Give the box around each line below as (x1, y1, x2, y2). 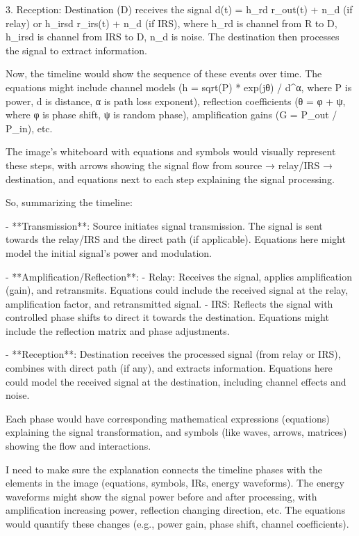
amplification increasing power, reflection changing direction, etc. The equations (6, 503, 346, 517)
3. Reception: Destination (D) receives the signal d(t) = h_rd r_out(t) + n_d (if (6, 2, 353, 16)
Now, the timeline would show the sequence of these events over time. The (6, 66, 322, 81)
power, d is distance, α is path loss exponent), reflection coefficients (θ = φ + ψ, (6, 93, 346, 108)
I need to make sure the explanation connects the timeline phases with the (6, 462, 323, 476)
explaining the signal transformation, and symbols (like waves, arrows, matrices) (6, 425, 347, 439)
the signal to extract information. (6, 42, 147, 57)
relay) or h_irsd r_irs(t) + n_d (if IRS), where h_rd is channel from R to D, (6, 15, 337, 30)
